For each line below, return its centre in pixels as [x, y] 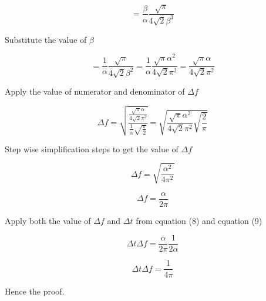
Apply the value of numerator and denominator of [95, 91]
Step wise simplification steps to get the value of [92, 148]
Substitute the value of [46, 39]
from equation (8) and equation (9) [199, 220]
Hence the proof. [35, 291]
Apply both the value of [48, 220]
